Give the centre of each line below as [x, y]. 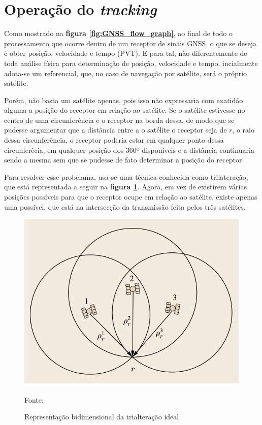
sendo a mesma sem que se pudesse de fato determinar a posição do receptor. [124, 160]
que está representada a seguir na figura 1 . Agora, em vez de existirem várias [125, 187]
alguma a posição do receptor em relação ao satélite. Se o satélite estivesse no [125, 110]
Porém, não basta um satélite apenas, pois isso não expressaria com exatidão [124, 100]
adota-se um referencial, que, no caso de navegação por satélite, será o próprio [126, 73]
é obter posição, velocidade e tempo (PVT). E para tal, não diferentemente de [126, 53]
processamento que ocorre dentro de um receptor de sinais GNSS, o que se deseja [130, 43]
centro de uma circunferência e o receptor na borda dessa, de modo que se [119, 120]
